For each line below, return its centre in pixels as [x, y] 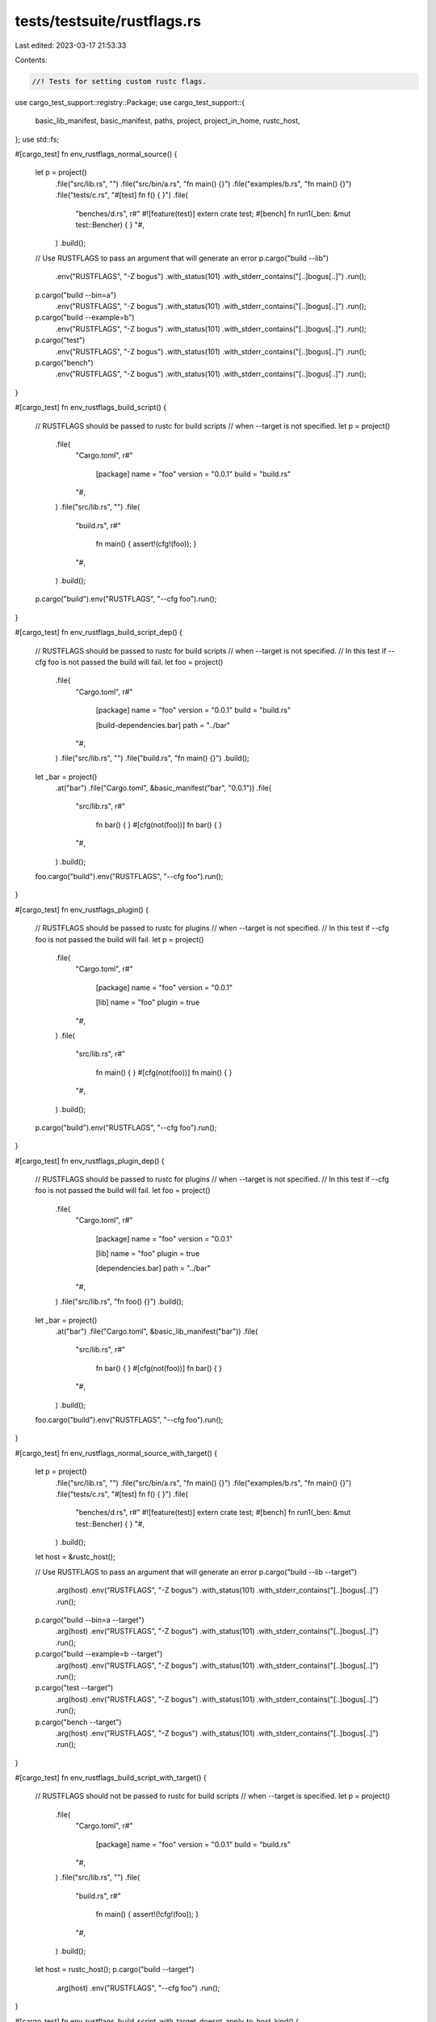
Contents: [31, 60]
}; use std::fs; [37, 139]
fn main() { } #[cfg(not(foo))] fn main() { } [164, 1072]
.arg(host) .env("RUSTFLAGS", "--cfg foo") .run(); [138, 1988]
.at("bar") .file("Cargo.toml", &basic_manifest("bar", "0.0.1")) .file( [163, 788]
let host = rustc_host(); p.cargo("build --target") [115, 1969]
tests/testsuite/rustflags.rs [108, 21]
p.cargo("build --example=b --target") [99, 1654]
